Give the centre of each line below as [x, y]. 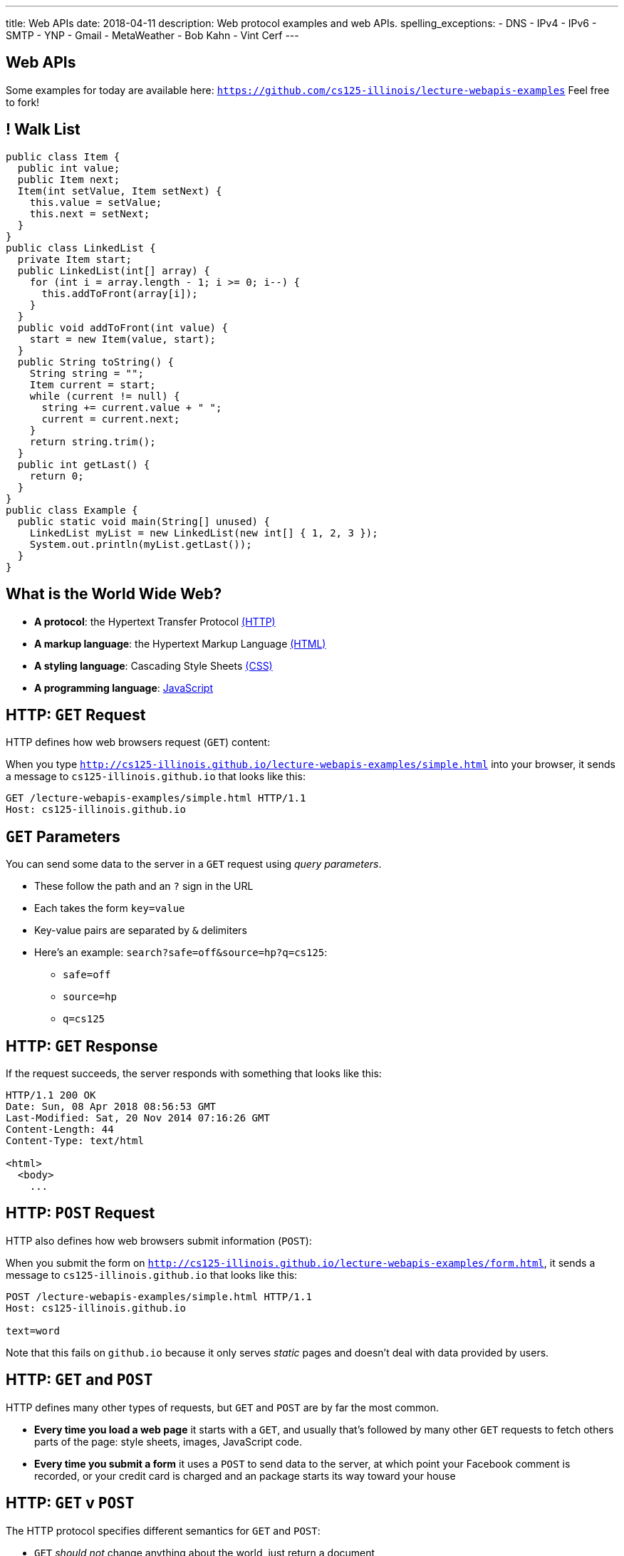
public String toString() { [96, 362]
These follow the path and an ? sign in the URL [144, 886]
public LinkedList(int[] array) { [114, 270]
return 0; [57, 476]
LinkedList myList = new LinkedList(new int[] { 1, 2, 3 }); [204, 533]
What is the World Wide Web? [114, 594]
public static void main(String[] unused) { [144, 521]
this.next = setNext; [90, 213]
